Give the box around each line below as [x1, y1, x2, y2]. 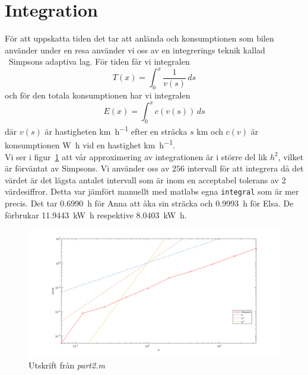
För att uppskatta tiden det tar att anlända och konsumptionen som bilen [5, 32, 274, 45]
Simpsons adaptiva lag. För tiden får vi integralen [8, 55, 190, 68]
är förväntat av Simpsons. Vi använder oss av [5, 162, 170, 174]
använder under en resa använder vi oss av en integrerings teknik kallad [5, 43, 265, 56]
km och [196, 125, 224, 137]
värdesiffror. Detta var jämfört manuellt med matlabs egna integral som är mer [5, 185, 299, 198]
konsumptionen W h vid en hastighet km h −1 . [5, 137, 175, 151]
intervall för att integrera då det [187, 162, 304, 174]
